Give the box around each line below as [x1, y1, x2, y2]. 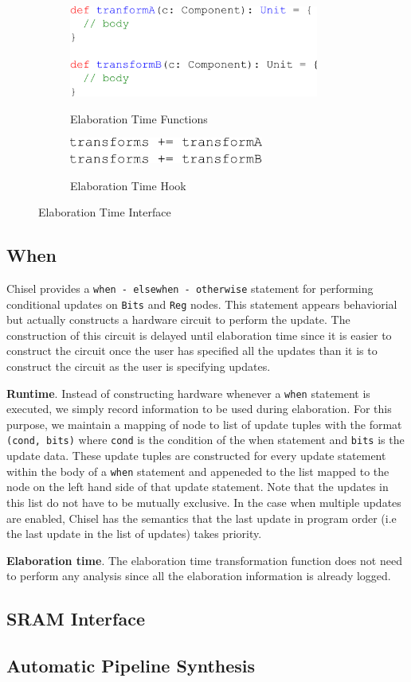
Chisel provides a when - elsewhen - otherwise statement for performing [6, 279, 374, 296]
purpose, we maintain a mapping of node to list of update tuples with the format [6, 415, 402, 432]
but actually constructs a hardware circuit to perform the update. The [6, 311, 350, 328]
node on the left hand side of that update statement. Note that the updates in [6, 478, 389, 495]
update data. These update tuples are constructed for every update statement [6, 447, 386, 464]
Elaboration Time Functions [70, 110, 208, 127]
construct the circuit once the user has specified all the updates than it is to [6, 342, 378, 359]
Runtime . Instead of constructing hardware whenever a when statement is [6, 384, 370, 401]
